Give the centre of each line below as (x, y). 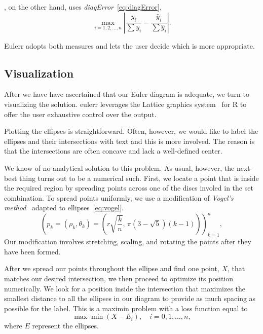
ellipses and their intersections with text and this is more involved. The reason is (129, 141)
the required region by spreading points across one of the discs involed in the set (129, 188)
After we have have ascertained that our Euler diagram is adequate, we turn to (127, 94)
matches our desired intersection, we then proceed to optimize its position (119, 278)
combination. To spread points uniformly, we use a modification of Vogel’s (119, 197)
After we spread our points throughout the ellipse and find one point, (112, 268)
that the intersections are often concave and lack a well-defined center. (113, 151)
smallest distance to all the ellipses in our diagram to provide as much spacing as (130, 298)
